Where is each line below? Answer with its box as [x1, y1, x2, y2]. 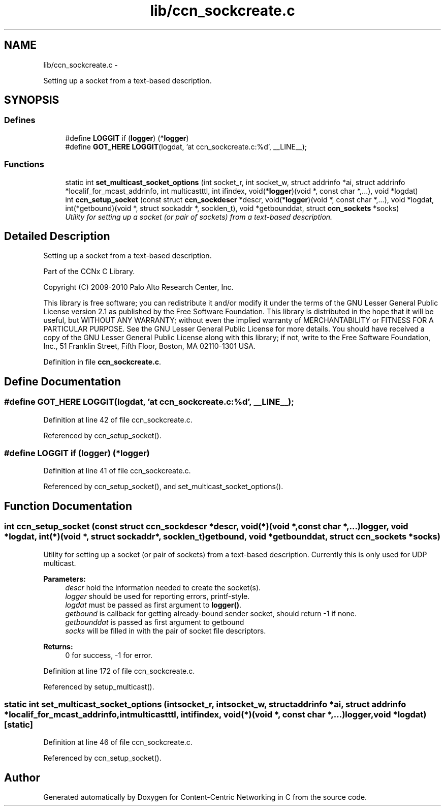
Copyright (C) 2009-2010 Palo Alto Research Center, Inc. [43, 283, 234, 292]
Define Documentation [4, 375, 121, 388]
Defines [4, 115, 36, 126]
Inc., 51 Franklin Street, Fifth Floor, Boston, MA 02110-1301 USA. [43, 342, 256, 351]
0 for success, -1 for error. [65, 650, 153, 659]
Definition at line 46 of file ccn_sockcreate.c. [43, 738, 193, 747]
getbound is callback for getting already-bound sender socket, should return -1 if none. [65, 609, 357, 618]
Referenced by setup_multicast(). [43, 682, 154, 691]
